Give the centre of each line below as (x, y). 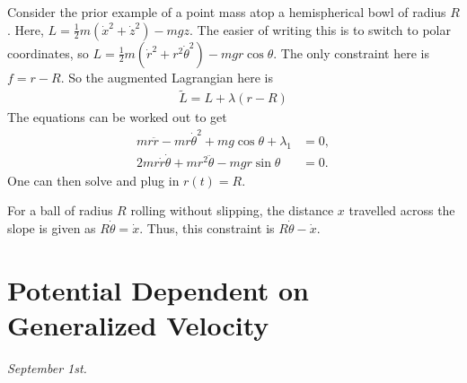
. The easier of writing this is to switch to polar (320, 29)
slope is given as (52, 228)
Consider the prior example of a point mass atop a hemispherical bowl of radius (227, 12)
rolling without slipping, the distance (232, 210)
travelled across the (402, 210)
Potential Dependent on (159, 289)
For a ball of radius (60, 210)
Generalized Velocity (138, 324)
